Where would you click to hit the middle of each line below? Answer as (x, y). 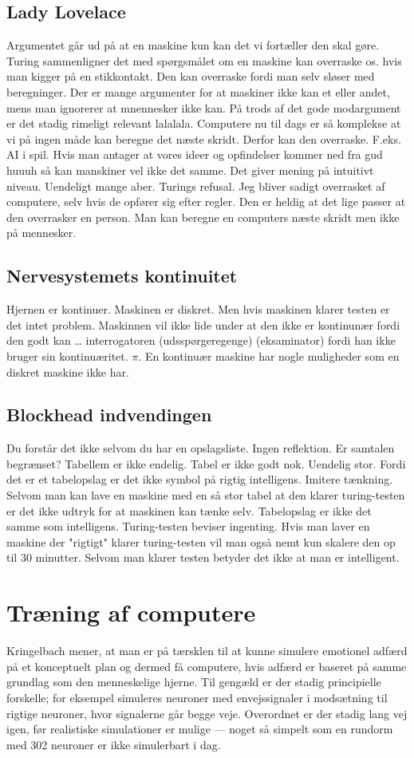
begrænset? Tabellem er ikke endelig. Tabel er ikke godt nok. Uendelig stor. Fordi (206, 463)
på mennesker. (41, 233)
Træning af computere (131, 612)
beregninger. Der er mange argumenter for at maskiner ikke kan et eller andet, (198, 91)
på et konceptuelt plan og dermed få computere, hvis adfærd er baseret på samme (207, 666)
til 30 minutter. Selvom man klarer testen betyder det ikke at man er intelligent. (203, 557)
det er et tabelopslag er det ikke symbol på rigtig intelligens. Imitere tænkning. (200, 479)
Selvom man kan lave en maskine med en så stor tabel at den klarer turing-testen (206, 495)
